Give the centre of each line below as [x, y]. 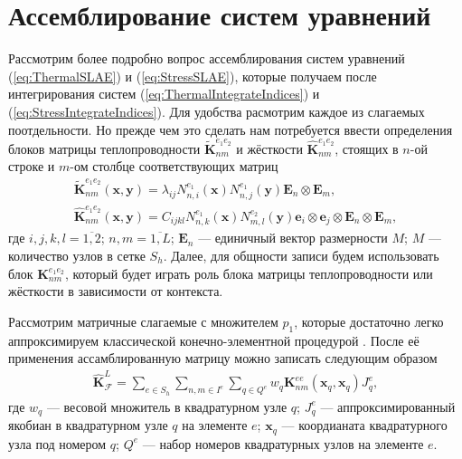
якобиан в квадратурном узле [88, 425]
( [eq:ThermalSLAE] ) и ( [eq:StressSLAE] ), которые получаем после [193, 76]
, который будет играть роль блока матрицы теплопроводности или [249, 273]
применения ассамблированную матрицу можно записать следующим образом [223, 358]
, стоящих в [367, 148]
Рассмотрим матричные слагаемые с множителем [143, 321]
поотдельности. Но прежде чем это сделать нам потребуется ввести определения [231, 129]
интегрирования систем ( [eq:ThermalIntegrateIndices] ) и [164, 94]
